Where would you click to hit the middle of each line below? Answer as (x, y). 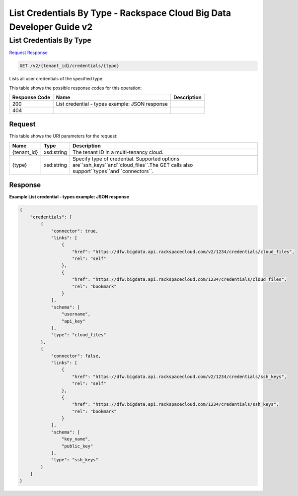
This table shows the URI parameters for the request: (63, 136)
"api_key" (73, 321)
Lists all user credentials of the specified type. (56, 79)
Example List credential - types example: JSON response (69, 197)
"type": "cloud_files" (78, 335)
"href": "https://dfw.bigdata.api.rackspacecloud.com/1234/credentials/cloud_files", (180, 279)
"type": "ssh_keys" (75, 460)
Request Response (29, 53)
